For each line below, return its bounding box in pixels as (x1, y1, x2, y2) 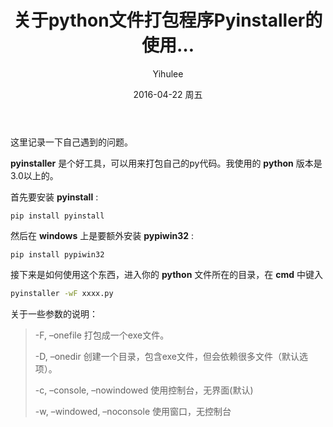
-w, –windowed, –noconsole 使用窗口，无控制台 (34, 405, 232, 417)
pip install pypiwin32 (10, 249, 105, 260)
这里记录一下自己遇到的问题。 (10, 136, 133, 148)
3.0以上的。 (10, 169, 59, 181)
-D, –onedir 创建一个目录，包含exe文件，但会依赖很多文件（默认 (34, 350, 300, 362)
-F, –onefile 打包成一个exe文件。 (34, 329, 170, 341)
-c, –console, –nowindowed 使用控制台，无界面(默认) (34, 384, 254, 396)
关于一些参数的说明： (10, 307, 98, 320)
